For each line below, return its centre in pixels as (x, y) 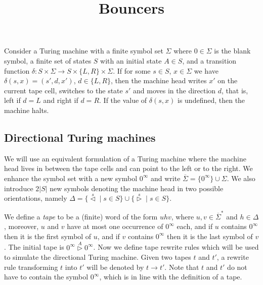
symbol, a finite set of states (48, 60)
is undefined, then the (211, 100)
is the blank (232, 51)
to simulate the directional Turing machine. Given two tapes (98, 257)
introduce (19, 188)
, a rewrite (233, 257)
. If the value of (123, 100)
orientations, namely (36, 198)
